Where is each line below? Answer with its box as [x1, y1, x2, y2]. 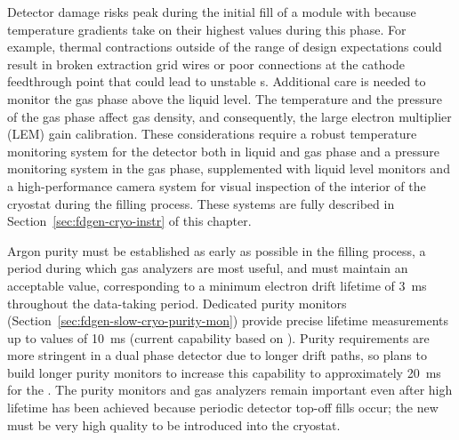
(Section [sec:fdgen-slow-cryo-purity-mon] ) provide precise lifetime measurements [7, 311, 449, 330]
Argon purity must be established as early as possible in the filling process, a [7, 241, 426, 260]
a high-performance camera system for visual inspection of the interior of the [7, 176, 426, 195]
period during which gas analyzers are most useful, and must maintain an [7, 259, 408, 277]
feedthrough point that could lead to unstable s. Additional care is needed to [7, 72, 426, 91]
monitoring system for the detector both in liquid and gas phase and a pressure [7, 141, 440, 160]
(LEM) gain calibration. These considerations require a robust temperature [7, 124, 417, 143]
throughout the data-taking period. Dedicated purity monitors [7, 293, 347, 312]
